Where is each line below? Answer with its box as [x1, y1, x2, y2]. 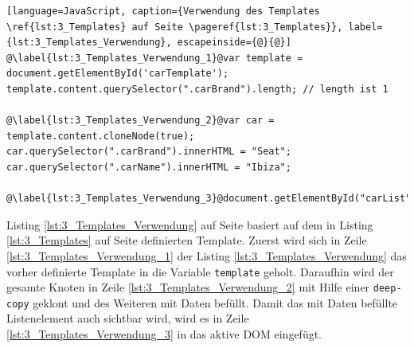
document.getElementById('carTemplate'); [6, 68, 229, 80]
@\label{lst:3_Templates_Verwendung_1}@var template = [6, 52, 303, 64]
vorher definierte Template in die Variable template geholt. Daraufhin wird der [6, 263, 394, 280]
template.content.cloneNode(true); [6, 130, 195, 142]
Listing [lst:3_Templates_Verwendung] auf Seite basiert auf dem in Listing [6, 216, 373, 233]
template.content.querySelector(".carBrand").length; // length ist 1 [6, 83, 389, 95]
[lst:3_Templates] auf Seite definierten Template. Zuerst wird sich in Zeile [6, 232, 367, 248]
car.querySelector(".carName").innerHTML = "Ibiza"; [6, 161, 291, 173]
